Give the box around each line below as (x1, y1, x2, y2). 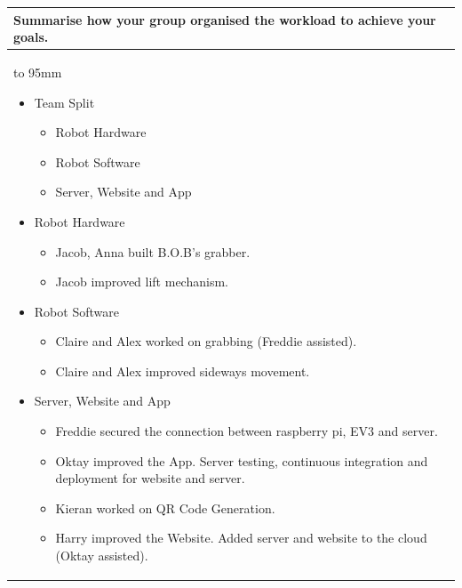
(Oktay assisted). (55, 546, 148, 565)
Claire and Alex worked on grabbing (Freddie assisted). (55, 332, 357, 350)
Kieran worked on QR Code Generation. (55, 498, 275, 517)
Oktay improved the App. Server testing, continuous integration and (55, 451, 428, 470)
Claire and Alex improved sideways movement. (55, 361, 310, 380)
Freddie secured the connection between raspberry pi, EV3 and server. (55, 422, 438, 440)
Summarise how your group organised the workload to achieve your (13, 10, 436, 28)
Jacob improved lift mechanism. (55, 272, 228, 291)
